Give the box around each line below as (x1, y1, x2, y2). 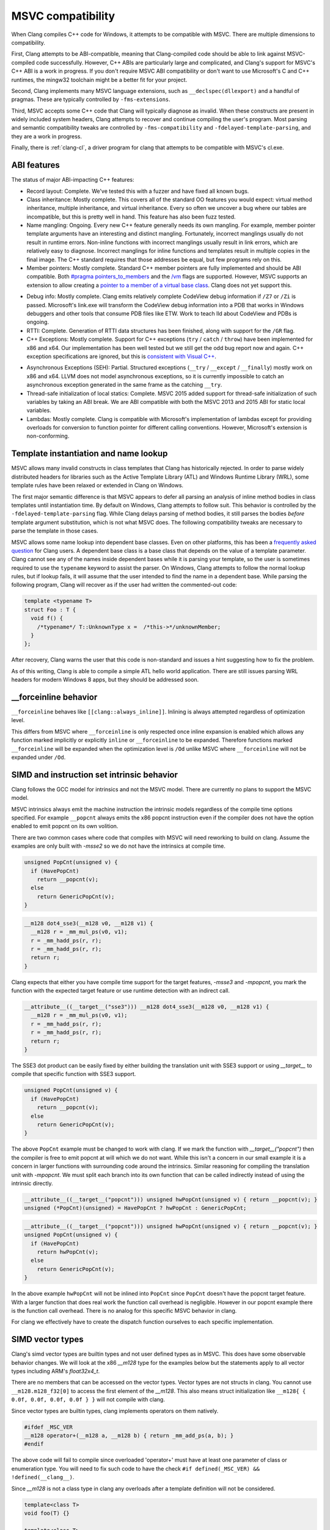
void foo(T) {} (24, 1509, 70, 1517)
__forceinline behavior (11, 692, 98, 702)
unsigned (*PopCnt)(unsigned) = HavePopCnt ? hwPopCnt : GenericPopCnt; (24, 1204, 247, 1212)
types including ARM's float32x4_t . (11, 1368, 100, 1375)
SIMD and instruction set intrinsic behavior (11, 769, 178, 780)
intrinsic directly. (11, 1179, 53, 1187)
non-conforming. (26, 432, 70, 440)
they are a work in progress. (11, 132, 82, 140)
